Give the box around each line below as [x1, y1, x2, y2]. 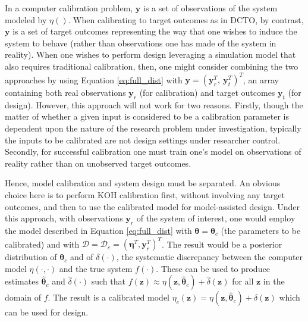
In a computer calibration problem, [5, 2, 133, 14]
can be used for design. [5, 306, 89, 318]
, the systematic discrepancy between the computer [116, 251, 303, 263]
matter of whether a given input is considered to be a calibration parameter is [5, 110, 290, 123]
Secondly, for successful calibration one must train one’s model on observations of [5, 145, 301, 158]
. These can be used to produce [156, 262, 270, 274]
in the [263, 275, 285, 287]
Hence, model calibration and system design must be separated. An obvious [5, 177, 281, 189]
